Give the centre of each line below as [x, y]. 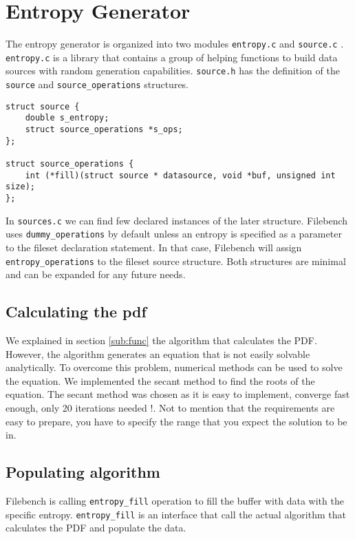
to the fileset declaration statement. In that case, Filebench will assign [154, 247]
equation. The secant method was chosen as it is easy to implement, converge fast [178, 394]
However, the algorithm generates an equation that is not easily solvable [158, 353]
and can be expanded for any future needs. [96, 274]
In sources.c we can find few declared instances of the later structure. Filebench [177, 220]
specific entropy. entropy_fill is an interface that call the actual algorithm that [176, 514]
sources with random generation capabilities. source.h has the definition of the [173, 71]
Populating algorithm [83, 472]
